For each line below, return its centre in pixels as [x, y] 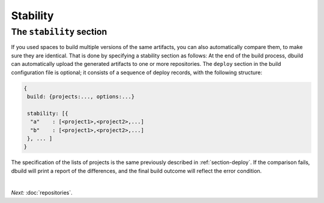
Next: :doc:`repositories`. [42, 193]
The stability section [59, 32]
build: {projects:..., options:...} [81, 96]
